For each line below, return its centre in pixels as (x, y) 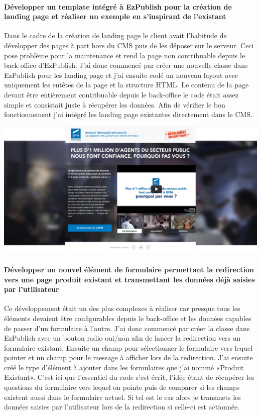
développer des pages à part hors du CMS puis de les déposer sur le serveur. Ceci (129, 45)
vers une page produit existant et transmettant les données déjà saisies (129, 279)
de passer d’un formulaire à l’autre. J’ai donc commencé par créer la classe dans (127, 328)
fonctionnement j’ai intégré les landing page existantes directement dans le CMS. (128, 114)
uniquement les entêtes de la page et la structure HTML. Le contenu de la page (126, 85)
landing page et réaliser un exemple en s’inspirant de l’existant (115, 16)
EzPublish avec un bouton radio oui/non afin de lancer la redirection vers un (122, 338)
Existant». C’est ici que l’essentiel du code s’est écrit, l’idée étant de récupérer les (129, 377)
